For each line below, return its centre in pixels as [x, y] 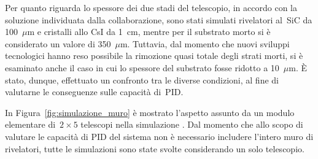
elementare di [30, 124]
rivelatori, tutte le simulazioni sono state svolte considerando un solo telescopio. [155, 148]
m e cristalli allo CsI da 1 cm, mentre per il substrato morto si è [149, 32]
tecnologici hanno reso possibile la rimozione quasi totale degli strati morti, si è [154, 56]
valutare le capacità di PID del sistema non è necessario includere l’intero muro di [159, 136]
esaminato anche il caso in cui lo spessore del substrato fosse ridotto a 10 [142, 67]
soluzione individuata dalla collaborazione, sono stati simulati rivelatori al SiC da [159, 19]
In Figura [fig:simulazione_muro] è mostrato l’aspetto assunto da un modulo [150, 112]
